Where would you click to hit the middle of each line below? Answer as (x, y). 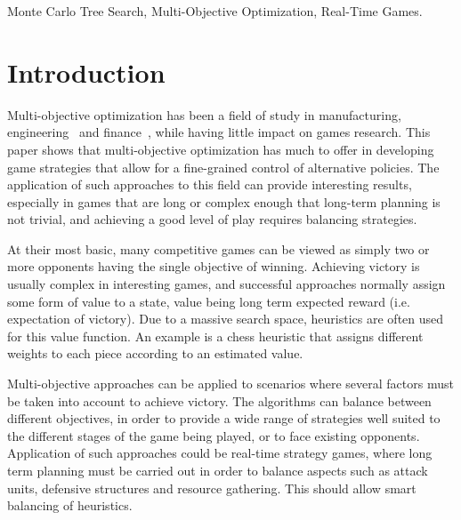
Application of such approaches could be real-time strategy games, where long (220, 453)
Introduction (86, 72)
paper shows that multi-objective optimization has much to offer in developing (221, 149)
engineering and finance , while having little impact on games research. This (219, 132)
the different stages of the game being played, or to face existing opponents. (214, 435)
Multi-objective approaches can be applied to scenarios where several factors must (230, 384)
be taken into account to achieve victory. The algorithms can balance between (219, 400)
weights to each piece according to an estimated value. (155, 353)
